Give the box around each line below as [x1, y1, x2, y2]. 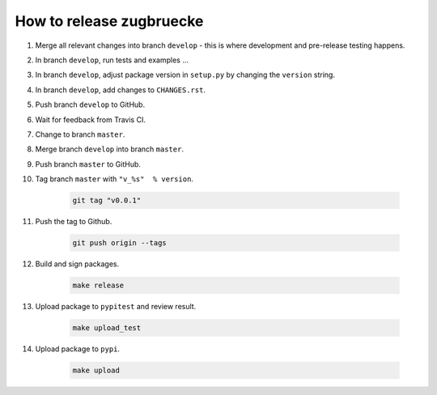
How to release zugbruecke [15, 12, 204, 30]
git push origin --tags [72, 239, 168, 248]
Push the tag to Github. [35, 217, 112, 227]
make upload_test [72, 323, 142, 332]
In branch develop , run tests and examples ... [35, 55, 189, 65]
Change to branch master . [35, 130, 125, 139]
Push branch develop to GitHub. [35, 100, 146, 109]
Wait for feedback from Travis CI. [35, 114, 146, 125]
